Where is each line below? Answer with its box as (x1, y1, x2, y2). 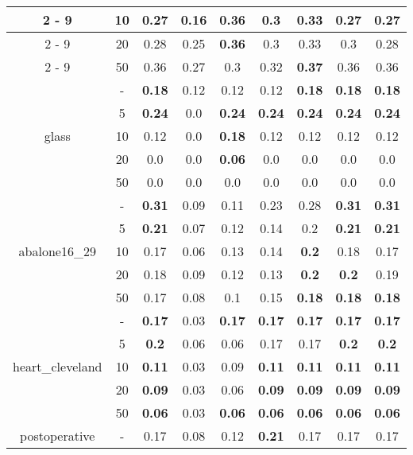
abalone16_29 (18, 242, 96, 260)
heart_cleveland (13, 357, 102, 375)
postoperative (20, 426, 95, 445)
